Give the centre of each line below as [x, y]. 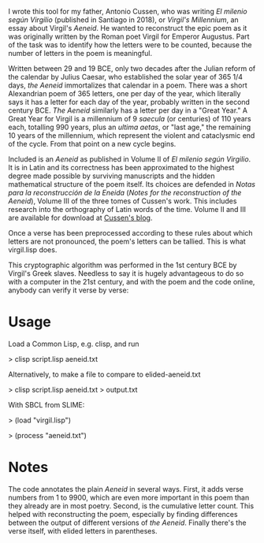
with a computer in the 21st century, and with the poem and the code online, [132, 282]
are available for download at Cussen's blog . [80, 218]
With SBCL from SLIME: [46, 404]
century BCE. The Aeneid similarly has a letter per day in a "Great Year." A [128, 110]
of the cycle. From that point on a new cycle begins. [92, 144]
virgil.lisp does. [33, 250]
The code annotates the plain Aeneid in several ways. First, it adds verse [126, 489]
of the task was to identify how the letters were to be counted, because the [130, 45]
